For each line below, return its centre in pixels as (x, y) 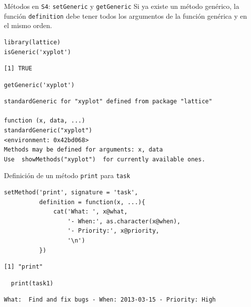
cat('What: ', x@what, (90, 212)
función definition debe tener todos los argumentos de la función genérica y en (125, 15)
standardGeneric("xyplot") (48, 131)
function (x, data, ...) (45, 121)
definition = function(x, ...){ (92, 202)
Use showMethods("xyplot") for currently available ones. (105, 159)
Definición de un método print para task (67, 175)
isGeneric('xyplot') (38, 52)
